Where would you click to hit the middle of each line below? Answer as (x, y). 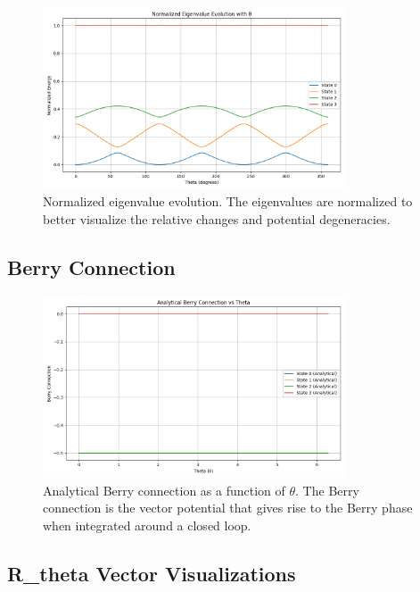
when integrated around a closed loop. (147, 525)
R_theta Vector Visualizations (152, 573)
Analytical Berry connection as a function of (164, 490)
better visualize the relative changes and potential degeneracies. (217, 218)
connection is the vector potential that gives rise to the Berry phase (228, 508)
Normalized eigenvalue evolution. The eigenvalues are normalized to (228, 201)
